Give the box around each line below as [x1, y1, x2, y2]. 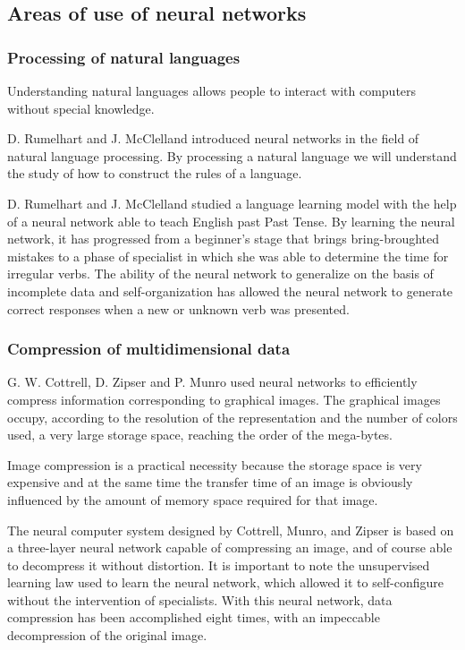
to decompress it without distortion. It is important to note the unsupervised [7, 555, 430, 574]
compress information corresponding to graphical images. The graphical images [7, 389, 441, 408]
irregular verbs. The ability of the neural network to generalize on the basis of [7, 264, 434, 283]
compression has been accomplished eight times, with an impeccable [7, 608, 380, 627]
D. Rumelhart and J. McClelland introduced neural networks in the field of [7, 129, 419, 148]
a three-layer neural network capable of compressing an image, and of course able [7, 538, 452, 557]
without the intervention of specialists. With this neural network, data [7, 590, 393, 609]
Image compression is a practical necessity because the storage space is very [7, 455, 422, 474]
